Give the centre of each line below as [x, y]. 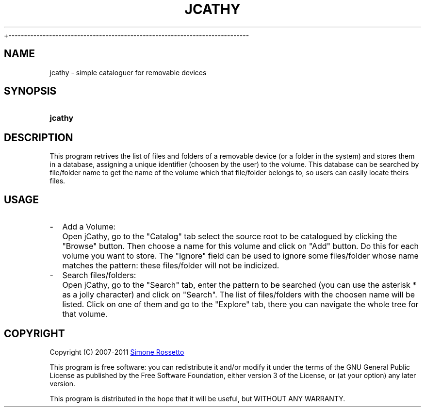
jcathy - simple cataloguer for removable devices [128, 72]
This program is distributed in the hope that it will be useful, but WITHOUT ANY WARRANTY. [197, 398]
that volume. [85, 314]
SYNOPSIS [30, 91]
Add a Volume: [89, 227]
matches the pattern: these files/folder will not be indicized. [171, 266]
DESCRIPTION [39, 137]
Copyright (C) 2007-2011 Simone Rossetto [117, 352]
